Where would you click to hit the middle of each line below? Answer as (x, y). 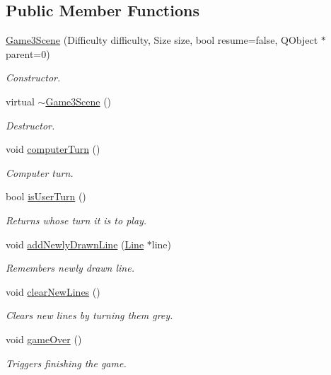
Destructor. (30, 125)
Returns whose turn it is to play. (76, 220)
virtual (20, 101)
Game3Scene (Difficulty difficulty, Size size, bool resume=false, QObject (162, 40)
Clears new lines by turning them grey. (89, 315)
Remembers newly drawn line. (70, 268)
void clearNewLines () (53, 291)
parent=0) (28, 53)
